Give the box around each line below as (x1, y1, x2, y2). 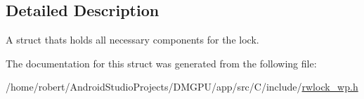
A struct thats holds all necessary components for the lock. (6, 32, 259, 47)
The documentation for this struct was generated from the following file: (6, 55, 317, 70)
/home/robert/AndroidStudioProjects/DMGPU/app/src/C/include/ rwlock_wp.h (6, 79, 358, 94)
